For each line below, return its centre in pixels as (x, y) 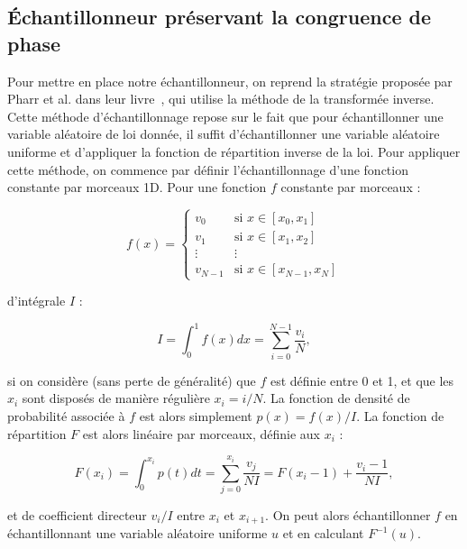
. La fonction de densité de (336, 398)
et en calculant (323, 533)
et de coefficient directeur (77, 514)
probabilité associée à (66, 415)
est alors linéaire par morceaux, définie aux (201, 433)
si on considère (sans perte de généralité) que (132, 380)
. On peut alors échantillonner (348, 514)
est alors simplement (196, 415)
